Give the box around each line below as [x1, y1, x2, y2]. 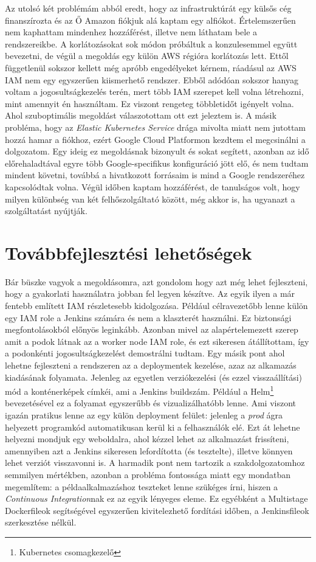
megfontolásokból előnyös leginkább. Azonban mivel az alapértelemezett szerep [5, 323, 298, 336]
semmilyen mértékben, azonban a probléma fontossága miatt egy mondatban [5, 468, 291, 480]
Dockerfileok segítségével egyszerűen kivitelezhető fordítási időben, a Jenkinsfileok [5, 504, 309, 516]
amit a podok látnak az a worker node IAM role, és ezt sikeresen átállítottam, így [5, 335, 309, 347]
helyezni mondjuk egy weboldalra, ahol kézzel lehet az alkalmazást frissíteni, [5, 432, 289, 445]
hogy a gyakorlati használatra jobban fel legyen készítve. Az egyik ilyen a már [5, 287, 295, 300]
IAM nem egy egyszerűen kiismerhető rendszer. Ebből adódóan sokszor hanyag [5, 73, 298, 86]
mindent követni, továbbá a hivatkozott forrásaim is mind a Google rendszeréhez [5, 168, 305, 181]
